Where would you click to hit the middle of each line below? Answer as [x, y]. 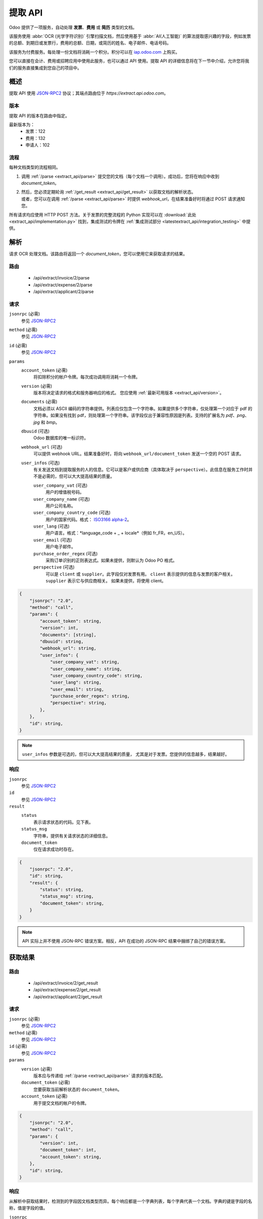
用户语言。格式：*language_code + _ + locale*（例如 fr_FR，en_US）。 [116, 533]
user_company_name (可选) [62, 499]
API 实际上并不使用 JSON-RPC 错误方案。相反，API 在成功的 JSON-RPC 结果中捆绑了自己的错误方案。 [125, 941]
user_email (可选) [53, 540]
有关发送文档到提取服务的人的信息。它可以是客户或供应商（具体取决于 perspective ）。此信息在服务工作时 [141, 469]
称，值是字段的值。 [28, 1208]
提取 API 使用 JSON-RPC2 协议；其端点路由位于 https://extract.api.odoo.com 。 [89, 93]
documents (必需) [39, 402]
